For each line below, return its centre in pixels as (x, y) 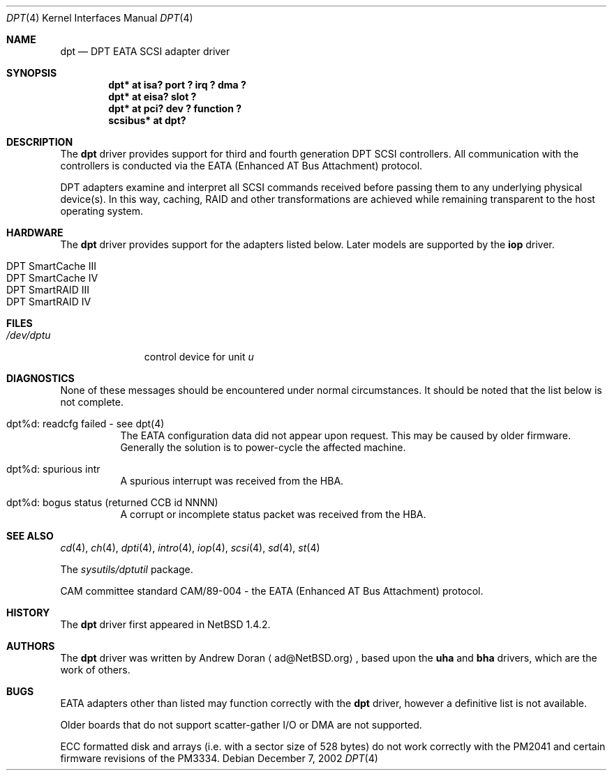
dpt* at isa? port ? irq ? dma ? (177, 85)
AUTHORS (31, 646)
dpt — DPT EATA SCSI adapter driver (145, 51)
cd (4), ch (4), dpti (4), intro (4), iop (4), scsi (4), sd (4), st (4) (190, 548)
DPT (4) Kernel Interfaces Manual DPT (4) (100, 18)
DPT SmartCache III (51, 266)
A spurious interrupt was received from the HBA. (232, 481)
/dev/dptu (29, 335)
